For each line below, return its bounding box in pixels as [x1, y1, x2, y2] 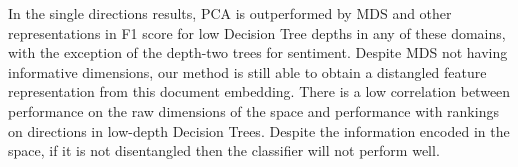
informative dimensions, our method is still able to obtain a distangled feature [8, 61, 487, 82]
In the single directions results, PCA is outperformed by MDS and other [8, 3, 452, 23]
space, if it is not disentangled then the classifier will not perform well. [8, 140, 440, 161]
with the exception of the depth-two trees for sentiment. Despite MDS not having [8, 42, 508, 63]
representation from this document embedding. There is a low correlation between [8, 81, 511, 102]
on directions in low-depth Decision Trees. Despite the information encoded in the [8, 120, 510, 141]
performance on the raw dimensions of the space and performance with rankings [8, 100, 499, 121]
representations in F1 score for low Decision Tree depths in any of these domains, [8, 22, 506, 43]
